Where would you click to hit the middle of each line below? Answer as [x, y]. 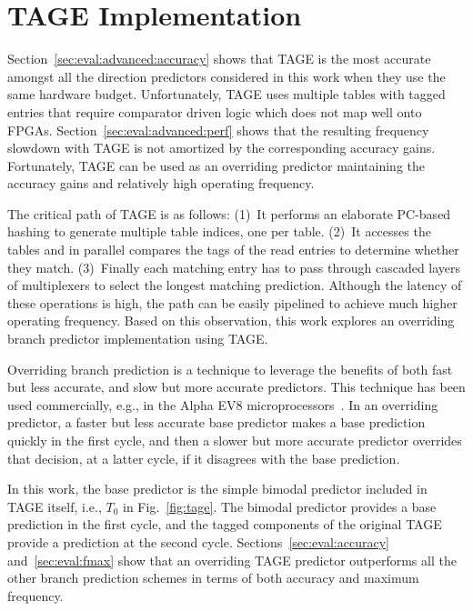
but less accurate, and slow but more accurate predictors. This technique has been [236, 387]
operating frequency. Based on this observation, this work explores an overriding [231, 321]
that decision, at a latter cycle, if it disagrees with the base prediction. [204, 458]
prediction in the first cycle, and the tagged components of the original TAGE [225, 524]
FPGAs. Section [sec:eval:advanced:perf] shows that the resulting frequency [218, 130]
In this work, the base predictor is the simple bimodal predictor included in [217, 489]
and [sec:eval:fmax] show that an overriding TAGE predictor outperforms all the [232, 560]
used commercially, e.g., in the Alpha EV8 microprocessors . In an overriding [223, 404]
